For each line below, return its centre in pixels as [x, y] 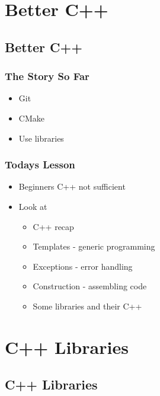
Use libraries [41, 138]
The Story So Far [47, 76]
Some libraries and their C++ [87, 306]
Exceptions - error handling [83, 266]
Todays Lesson [40, 165]
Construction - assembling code [90, 286]
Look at [33, 206]
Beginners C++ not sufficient [72, 186]
